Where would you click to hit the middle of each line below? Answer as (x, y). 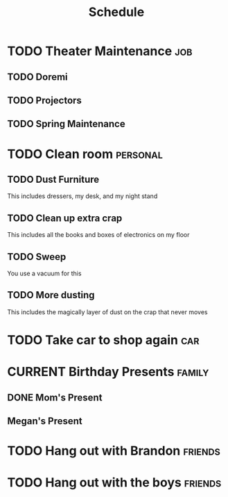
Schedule (116, 12)
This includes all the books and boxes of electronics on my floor (98, 235)
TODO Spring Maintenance (67, 124)
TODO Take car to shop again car (103, 340)
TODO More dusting (51, 295)
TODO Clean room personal (85, 154)
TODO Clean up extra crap (65, 218)
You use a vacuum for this (44, 273)
